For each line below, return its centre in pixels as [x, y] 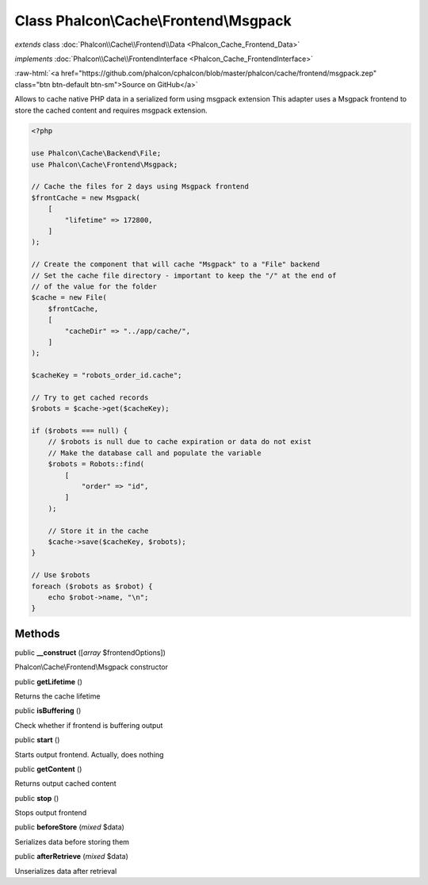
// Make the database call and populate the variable [155, 453]
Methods [37, 633]
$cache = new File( [69, 298]
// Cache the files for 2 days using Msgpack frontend [140, 187]
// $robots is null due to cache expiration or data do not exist [180, 442]
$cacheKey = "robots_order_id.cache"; [107, 375]
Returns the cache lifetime [57, 696]
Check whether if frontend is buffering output [89, 725]
